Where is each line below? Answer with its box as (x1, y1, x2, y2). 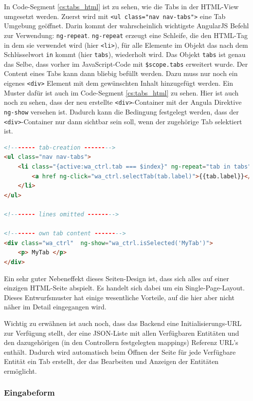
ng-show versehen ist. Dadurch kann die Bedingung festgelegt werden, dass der (4, 106, 239, 116)
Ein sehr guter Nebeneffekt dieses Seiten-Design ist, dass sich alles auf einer (4, 273, 229, 283)
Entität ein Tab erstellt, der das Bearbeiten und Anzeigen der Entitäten (4, 356, 219, 366)
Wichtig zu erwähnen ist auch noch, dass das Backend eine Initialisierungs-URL (4, 318, 242, 328)
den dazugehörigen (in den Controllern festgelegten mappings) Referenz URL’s (4, 337, 238, 347)
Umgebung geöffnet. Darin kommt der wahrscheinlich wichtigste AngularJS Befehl (4, 20, 249, 31)
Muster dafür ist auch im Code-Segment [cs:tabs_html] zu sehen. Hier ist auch (4, 87, 239, 97)
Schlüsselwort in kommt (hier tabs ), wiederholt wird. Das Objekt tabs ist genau (4, 49, 246, 59)
